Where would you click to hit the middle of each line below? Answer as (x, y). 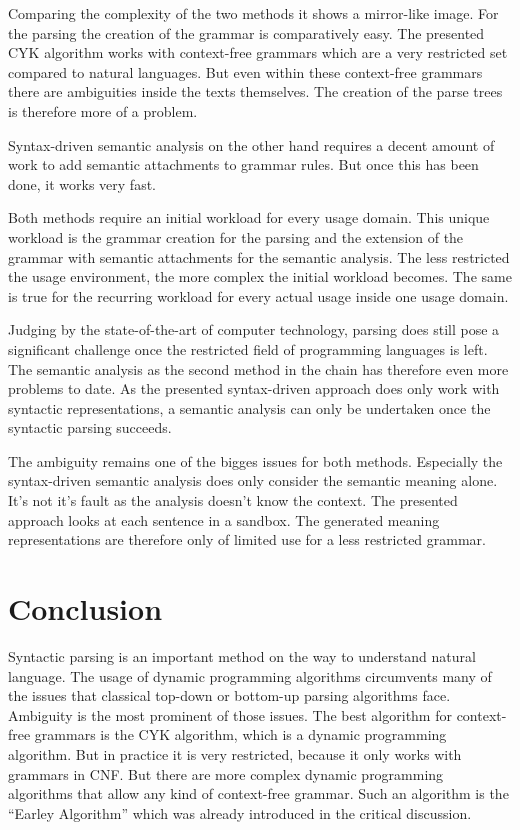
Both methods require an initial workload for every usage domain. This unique (249, 217)
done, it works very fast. (82, 183)
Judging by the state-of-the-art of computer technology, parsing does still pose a (254, 329)
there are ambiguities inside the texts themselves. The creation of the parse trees (255, 91)
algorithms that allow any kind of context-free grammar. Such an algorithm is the (258, 793)
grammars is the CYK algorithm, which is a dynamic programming (240, 734)
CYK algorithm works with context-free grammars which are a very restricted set (258, 52)
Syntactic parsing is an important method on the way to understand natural (242, 655)
